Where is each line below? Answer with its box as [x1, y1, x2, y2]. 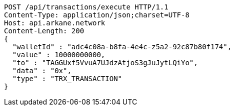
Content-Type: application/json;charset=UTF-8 [4, 11, 189, 19]
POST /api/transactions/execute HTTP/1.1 [4, 3, 168, 11]
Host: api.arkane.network [4, 19, 105, 27]
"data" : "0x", [12, 67, 71, 75]
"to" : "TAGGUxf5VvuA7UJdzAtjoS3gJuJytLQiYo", [12, 59, 198, 67]
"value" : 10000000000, [12, 51, 105, 59]
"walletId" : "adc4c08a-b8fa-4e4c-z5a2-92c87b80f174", [12, 43, 232, 51]
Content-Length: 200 [4, 27, 84, 35]
